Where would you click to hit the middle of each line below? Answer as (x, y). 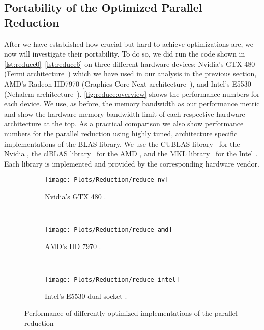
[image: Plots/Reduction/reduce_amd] (109, 230)
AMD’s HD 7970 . (73, 246)
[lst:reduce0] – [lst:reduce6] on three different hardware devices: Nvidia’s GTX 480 (130, 63)
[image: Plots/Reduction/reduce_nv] (107, 180)
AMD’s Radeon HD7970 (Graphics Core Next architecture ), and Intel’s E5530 (128, 83)
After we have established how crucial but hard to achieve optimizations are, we (129, 44)
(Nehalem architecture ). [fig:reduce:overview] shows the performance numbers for (132, 93)
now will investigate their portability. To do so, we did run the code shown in (125, 54)
